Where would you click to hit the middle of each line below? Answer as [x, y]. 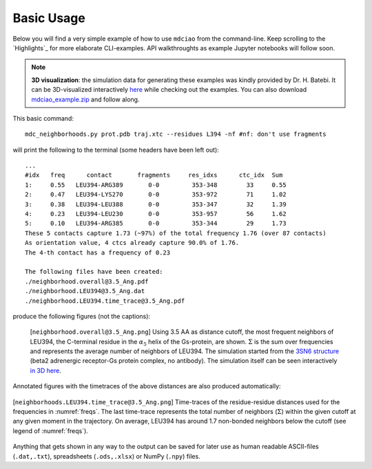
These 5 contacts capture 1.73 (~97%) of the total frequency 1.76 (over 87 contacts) [176, 233]
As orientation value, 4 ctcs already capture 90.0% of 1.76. [132, 243]
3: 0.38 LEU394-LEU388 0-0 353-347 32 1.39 [156, 204]
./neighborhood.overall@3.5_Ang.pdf [87, 281]
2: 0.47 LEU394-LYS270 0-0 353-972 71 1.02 [156, 194]
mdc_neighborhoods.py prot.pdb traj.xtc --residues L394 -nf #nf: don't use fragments [176, 134]
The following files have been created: [94, 272]
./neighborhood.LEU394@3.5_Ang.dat [85, 291]
